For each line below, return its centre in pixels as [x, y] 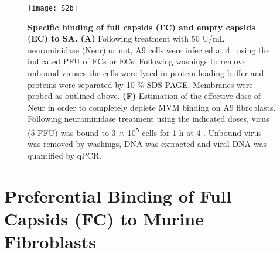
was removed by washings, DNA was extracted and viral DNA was [147, 144]
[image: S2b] [53, 8]
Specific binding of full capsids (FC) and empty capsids [141, 27]
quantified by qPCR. [65, 155]
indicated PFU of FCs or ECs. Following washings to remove [137, 61]
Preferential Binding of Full [118, 195]
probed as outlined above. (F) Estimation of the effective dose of [144, 96]
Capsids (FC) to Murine [104, 218]
